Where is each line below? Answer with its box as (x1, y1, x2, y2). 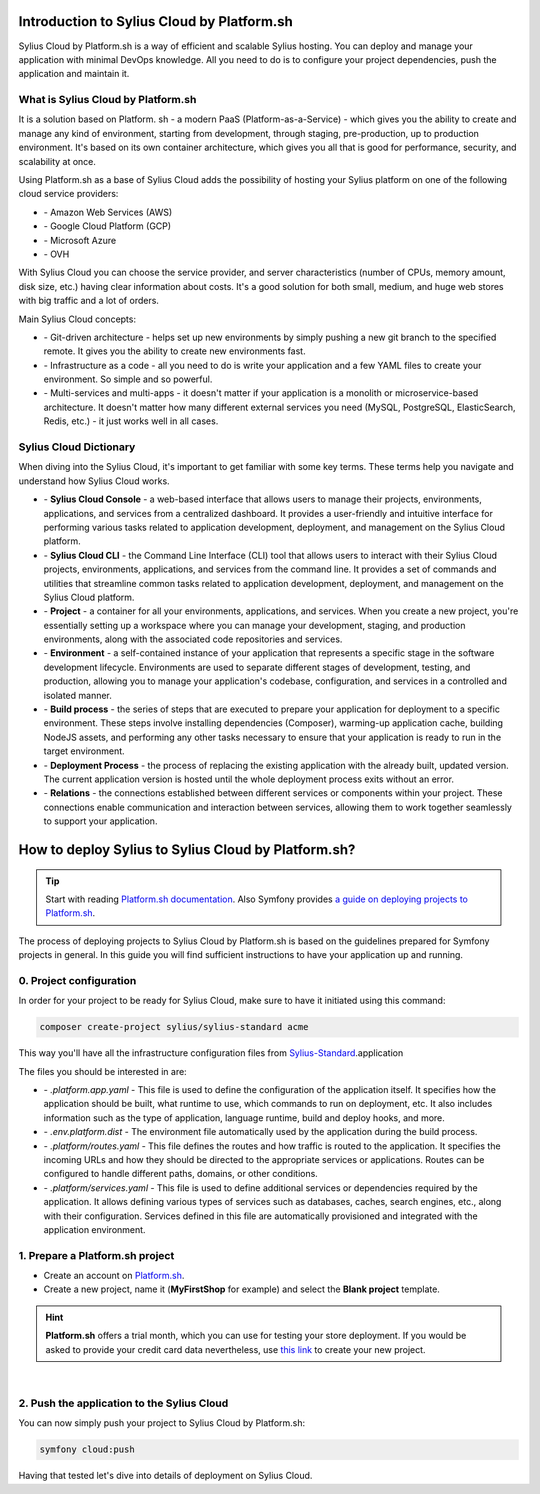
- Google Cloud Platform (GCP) (43, 220, 172, 232)
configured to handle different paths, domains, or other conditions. (43, 1168, 319, 1180)
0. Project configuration (18, 973, 137, 987)
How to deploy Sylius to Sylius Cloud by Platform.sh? (18, 841, 356, 858)
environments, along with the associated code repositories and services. (43, 633, 343, 645)
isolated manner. (43, 689, 112, 701)
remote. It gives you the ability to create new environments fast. (43, 345, 306, 357)
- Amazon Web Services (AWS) (43, 206, 173, 218)
